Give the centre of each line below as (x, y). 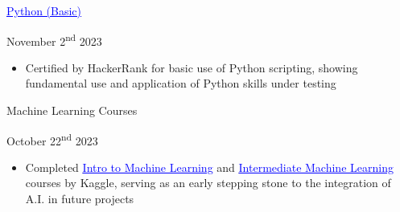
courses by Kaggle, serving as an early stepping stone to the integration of (208, 183)
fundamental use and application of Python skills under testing (181, 83)
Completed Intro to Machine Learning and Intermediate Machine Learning (209, 167)
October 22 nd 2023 (52, 139)
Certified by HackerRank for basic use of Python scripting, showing (192, 67)
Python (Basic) (44, 10)
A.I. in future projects (80, 199)
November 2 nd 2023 (54, 39)
